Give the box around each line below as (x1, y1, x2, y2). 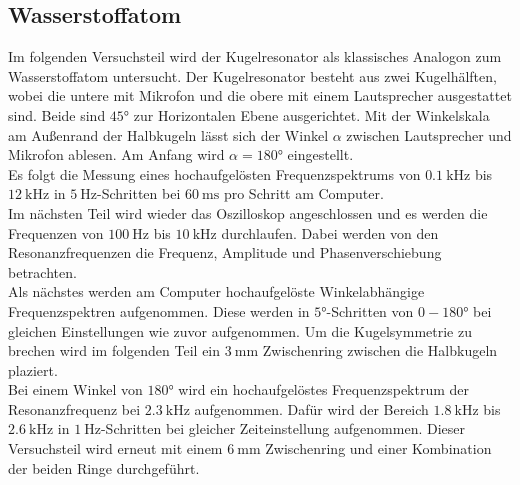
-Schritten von (326, 300, 414, 321)
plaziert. (8, 359, 58, 380)
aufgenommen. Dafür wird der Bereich (194, 398, 429, 419)
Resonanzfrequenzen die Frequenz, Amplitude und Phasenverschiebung (8, 242, 442, 263)
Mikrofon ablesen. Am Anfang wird (8, 144, 225, 165)
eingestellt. (287, 144, 354, 165)
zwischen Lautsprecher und (346, 124, 512, 145)
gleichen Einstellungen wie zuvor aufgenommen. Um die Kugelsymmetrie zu (8, 320, 472, 341)
